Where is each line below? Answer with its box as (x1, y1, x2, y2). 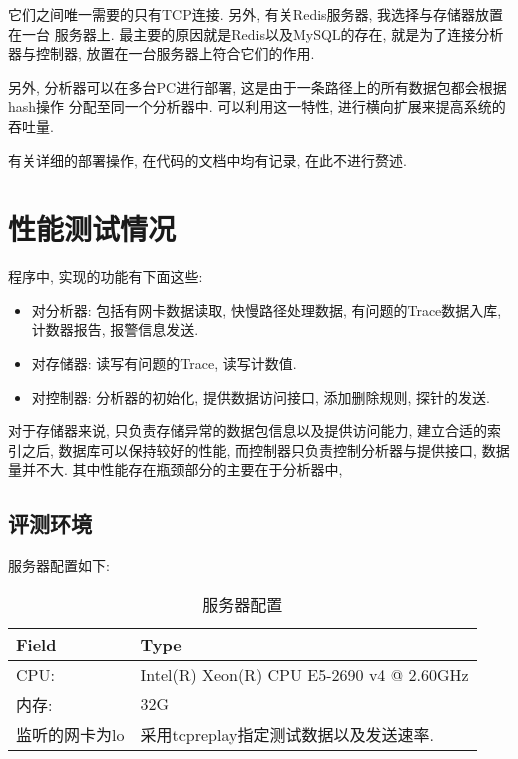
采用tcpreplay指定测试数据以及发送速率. (140, 722, 434, 746)
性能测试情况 (8, 208, 177, 249)
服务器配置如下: (8, 555, 110, 576)
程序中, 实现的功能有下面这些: (8, 266, 203, 287)
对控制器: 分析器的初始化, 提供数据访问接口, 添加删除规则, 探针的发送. (31, 386, 490, 407)
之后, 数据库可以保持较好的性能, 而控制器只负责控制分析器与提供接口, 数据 (21, 439, 510, 460)
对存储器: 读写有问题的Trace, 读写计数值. (31, 353, 297, 374)
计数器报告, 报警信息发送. (31, 319, 199, 340)
